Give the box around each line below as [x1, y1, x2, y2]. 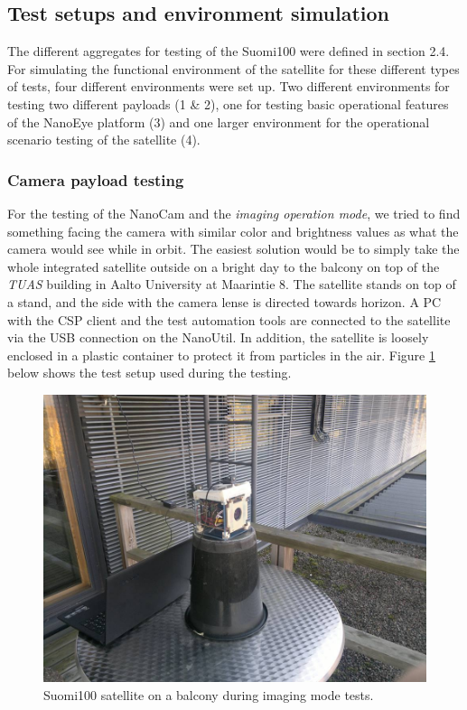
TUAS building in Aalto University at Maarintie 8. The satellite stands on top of [7, 275, 456, 294]
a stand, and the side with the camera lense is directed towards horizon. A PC [7, 292, 442, 311]
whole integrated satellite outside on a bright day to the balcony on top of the [7, 257, 440, 276]
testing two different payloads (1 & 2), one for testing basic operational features [7, 94, 449, 113]
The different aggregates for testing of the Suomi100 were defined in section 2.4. [7, 42, 450, 61]
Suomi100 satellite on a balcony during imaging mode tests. [43, 685, 374, 704]
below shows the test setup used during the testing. [7, 363, 292, 382]
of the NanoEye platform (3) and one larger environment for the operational [7, 112, 430, 131]
